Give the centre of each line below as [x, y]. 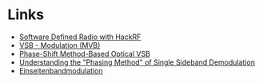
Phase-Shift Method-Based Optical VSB [85, 53]
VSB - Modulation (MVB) [60, 45]
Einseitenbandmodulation [61, 70]
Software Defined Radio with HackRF [80, 37]
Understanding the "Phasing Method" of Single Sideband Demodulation [137, 62]
